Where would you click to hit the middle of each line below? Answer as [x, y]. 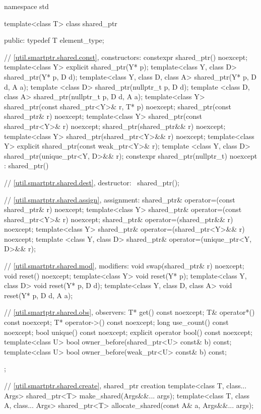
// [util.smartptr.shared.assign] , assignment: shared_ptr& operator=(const [120, 199]
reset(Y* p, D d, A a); [39, 295]
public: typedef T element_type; [54, 40]
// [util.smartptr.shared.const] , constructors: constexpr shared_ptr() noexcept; [126, 57]
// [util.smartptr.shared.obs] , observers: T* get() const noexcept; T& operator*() [129, 312]
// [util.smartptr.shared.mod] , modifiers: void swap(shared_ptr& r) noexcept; [124, 266]
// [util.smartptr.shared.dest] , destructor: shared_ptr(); [92, 182]
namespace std [26, 6]
